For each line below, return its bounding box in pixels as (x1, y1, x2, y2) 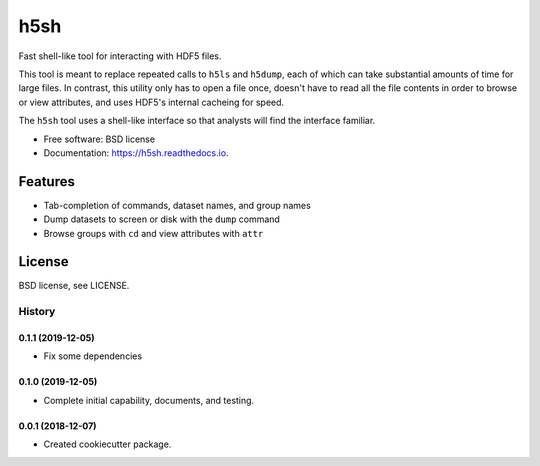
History (18, 305, 56, 319)
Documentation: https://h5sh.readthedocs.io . (43, 146, 229, 159)
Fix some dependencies (43, 350, 143, 362)
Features (18, 173, 75, 190)
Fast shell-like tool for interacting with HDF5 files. (18, 50, 222, 62)
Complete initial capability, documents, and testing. (43, 394, 255, 406)
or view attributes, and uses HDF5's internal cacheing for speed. (18, 96, 285, 108)
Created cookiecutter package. (43, 438, 172, 450)
